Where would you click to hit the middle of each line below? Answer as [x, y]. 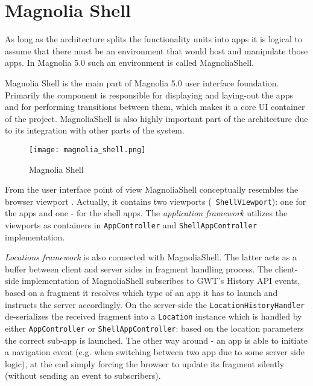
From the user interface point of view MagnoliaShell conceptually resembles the [152, 189]
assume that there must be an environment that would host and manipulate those [156, 50]
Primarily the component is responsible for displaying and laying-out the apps [149, 95]
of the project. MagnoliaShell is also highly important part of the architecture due [156, 118]
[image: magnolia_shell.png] [87, 150]
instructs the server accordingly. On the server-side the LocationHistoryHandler [155, 304]
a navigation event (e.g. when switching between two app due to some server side [155, 352]
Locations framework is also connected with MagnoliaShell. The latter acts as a [151, 257]
